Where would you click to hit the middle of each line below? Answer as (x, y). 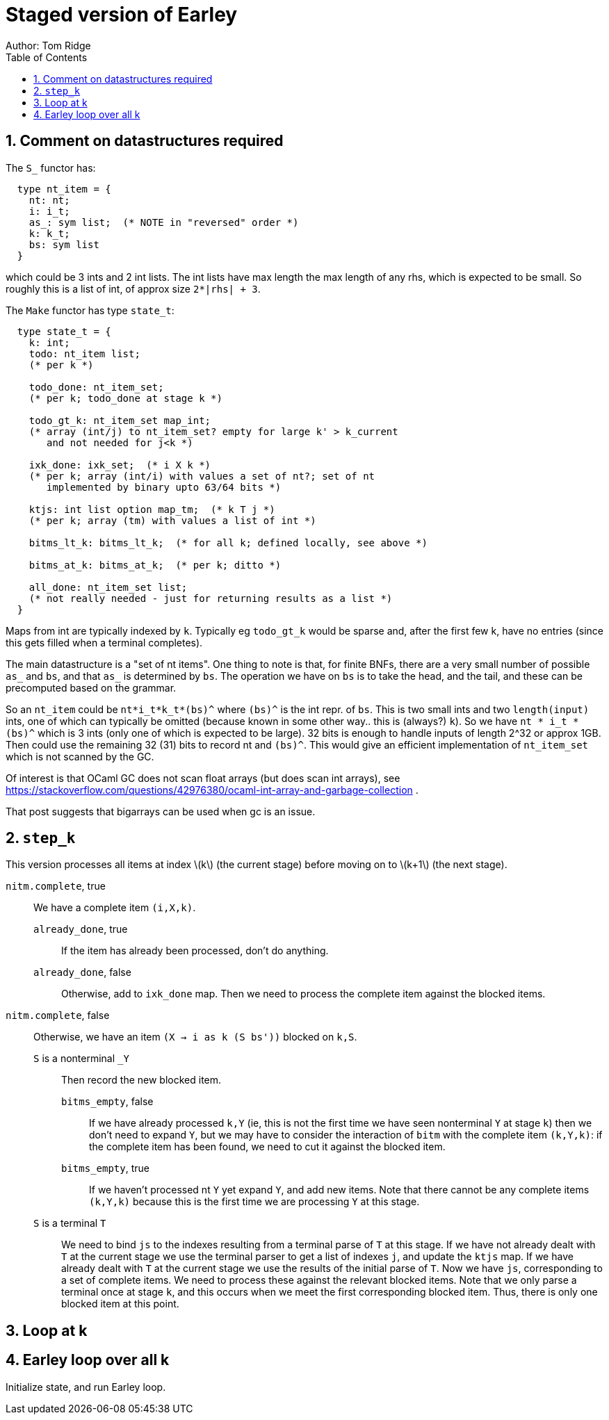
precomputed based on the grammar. (91, 687)
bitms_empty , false (107, 1102)
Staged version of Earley (122, 15)
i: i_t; (49, 211)
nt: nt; (49, 200)
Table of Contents (47, 57)
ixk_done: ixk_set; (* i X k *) (120, 465)
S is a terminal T (70, 1223)
